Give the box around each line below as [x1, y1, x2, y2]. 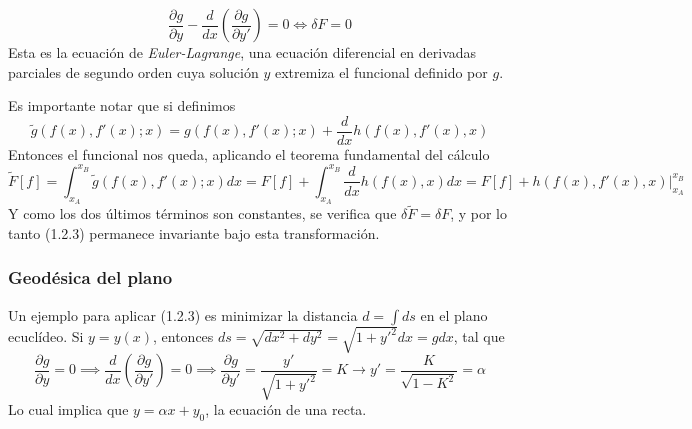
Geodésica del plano [8, 265, 173, 290]
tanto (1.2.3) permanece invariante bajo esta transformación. [8, 222, 380, 243]
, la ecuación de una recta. [205, 399, 367, 420]
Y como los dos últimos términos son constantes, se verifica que [8, 203, 397, 224]
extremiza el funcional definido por [274, 61, 488, 82]
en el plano [420, 304, 488, 325]
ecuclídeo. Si [8, 326, 84, 347]
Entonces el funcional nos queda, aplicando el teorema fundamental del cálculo [8, 143, 490, 164]
